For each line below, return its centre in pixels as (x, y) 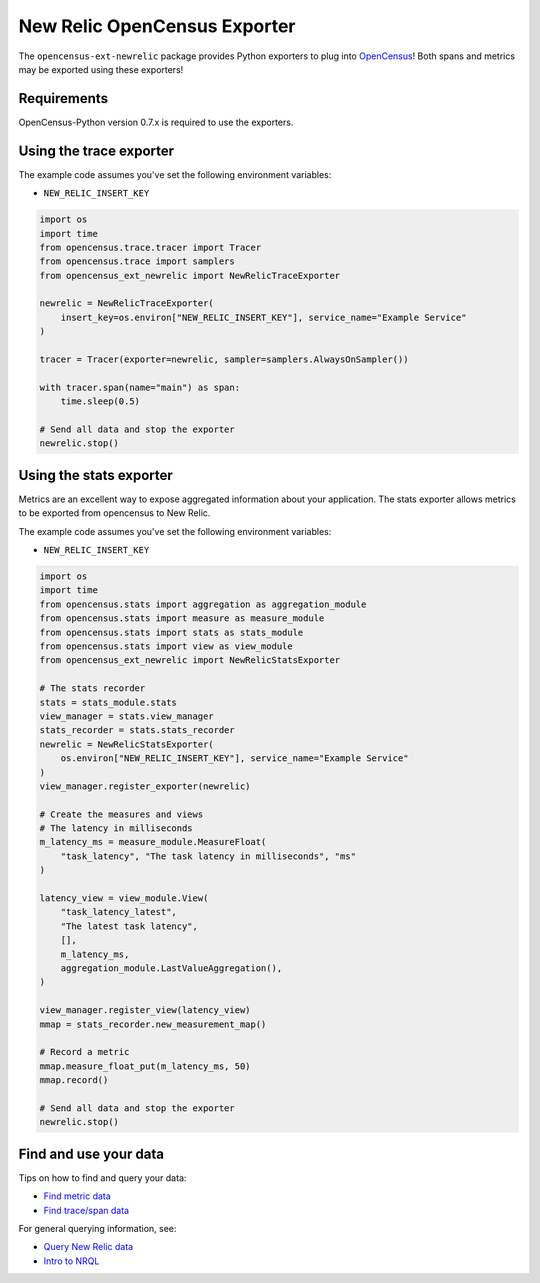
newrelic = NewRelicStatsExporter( (126, 744)
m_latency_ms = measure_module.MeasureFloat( (153, 842)
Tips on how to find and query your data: (102, 1177)
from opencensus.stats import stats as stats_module (171, 632)
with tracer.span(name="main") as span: (139, 387)
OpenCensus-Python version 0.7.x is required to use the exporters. (156, 122)
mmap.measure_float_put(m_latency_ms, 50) (145, 1066)
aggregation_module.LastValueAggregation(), (171, 968)
